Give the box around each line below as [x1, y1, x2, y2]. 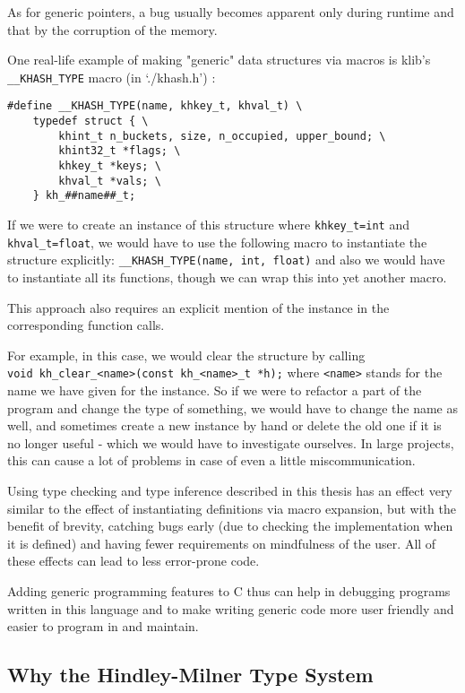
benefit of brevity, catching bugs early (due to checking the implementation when [7, 516, 453, 535]
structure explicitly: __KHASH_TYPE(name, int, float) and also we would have [7, 250, 445, 269]
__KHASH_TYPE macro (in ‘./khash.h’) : [7, 67, 216, 86]
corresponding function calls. [7, 316, 165, 334]
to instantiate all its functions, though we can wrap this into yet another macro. [7, 268, 447, 286]
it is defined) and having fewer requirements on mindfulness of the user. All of [7, 533, 436, 552]
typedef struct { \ [32, 115, 149, 128]
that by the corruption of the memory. [7, 20, 218, 39]
